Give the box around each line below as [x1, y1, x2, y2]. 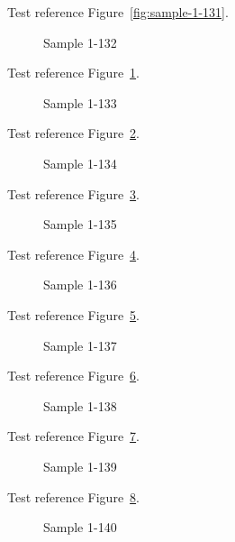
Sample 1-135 [43, 215, 117, 234]
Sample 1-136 [43, 275, 117, 294]
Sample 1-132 [43, 32, 117, 51]
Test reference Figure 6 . [7, 366, 140, 385]
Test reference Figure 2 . [7, 124, 140, 142]
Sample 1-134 [43, 153, 117, 172]
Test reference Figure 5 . [7, 305, 140, 324]
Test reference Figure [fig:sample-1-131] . [7, 3, 229, 21]
